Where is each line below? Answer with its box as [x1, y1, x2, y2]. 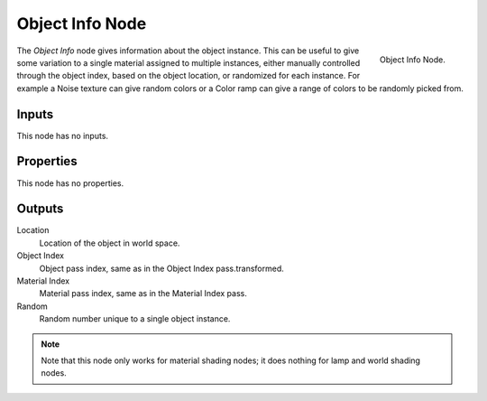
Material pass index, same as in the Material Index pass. [39, 288, 247, 299]
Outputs [16, 201, 64, 217]
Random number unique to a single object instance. [39, 313, 231, 324]
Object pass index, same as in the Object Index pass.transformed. [39, 263, 284, 274]
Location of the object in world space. [39, 238, 180, 248]
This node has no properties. [16, 177, 124, 189]
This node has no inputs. [16, 130, 108, 141]
